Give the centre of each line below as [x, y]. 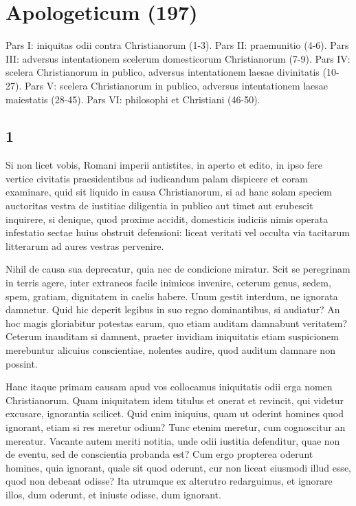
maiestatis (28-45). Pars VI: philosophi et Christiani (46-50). [133, 99]
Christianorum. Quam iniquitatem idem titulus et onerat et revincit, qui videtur [175, 400]
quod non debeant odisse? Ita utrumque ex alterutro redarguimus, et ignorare [169, 481]
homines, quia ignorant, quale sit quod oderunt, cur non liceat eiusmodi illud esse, [178, 467]
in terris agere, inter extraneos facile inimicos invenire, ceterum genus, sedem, [168, 283]
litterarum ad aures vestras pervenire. [85, 245]
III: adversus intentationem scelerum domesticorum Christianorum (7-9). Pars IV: [178, 58]
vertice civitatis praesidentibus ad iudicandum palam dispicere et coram [157, 178]
